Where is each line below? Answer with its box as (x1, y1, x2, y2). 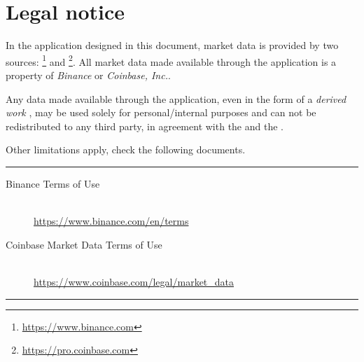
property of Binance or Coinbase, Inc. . (6, 67, 171, 82)
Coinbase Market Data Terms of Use (6, 237, 162, 251)
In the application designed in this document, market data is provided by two (6, 38, 339, 53)
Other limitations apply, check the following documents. (6, 142, 246, 157)
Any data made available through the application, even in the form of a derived (6, 91, 346, 106)
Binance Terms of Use (6, 176, 100, 190)
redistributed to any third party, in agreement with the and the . (6, 118, 283, 133)
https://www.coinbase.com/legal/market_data (34, 274, 234, 288)
